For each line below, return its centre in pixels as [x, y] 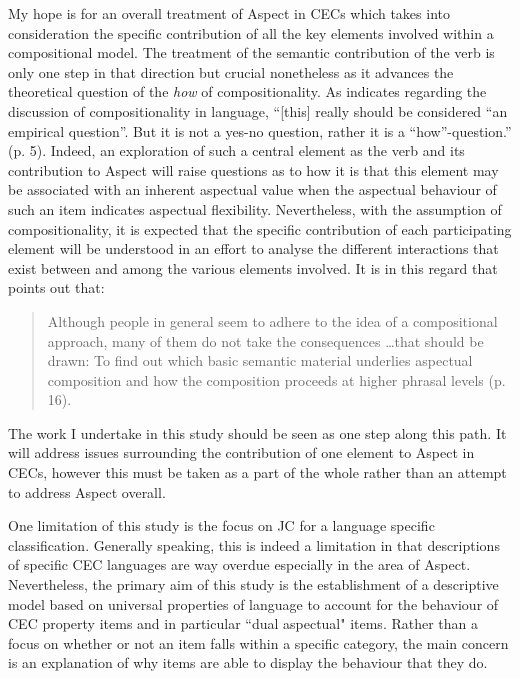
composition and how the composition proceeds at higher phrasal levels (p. [276, 379]
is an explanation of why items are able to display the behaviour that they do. [248, 662]
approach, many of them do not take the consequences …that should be [265, 340]
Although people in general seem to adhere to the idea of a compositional [272, 320]
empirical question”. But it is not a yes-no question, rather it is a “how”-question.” [260, 130]
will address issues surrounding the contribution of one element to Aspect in [241, 452]
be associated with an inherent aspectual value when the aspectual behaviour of [252, 189]
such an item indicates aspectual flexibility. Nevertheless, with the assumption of [255, 208]
